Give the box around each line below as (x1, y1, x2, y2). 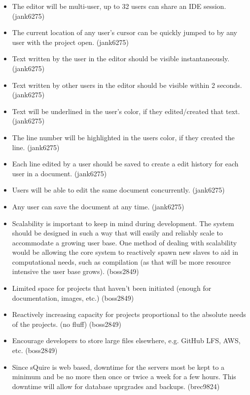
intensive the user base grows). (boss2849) (12, 266, 139, 276)
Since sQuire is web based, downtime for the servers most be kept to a (12, 361, 225, 372)
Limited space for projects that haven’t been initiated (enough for (12, 283, 212, 293)
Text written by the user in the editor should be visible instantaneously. (12, 53, 230, 64)
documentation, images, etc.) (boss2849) (12, 292, 134, 303)
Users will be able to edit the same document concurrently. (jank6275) (12, 185, 225, 195)
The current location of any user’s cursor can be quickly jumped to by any (12, 27, 238, 38)
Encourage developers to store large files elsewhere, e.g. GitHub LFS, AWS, (12, 335, 241, 346)
